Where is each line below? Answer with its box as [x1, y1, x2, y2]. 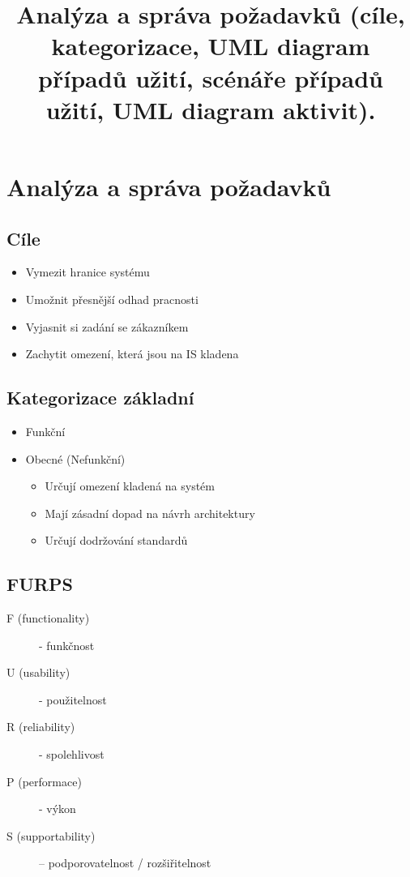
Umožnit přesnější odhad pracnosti [25, 290, 199, 307]
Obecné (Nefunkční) [25, 450, 126, 467]
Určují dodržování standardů [45, 532, 188, 549]
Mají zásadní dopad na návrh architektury [45, 504, 255, 521]
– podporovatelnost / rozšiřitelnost [39, 854, 211, 871]
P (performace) [6, 772, 82, 789]
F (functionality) [6, 610, 90, 627]
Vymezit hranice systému [25, 263, 150, 280]
